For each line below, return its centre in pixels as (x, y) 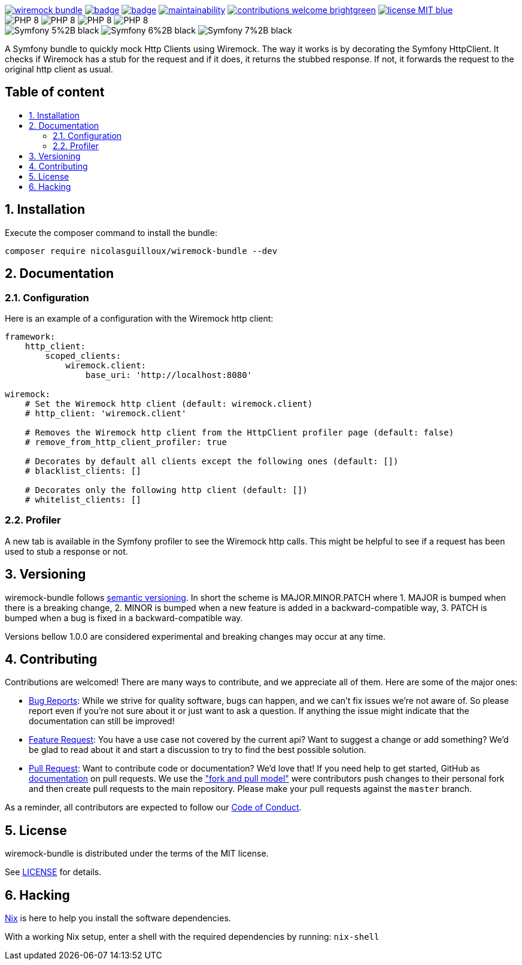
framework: (30, 336)
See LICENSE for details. (53, 872)
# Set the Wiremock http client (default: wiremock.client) (169, 403)
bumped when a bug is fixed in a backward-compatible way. (124, 618)
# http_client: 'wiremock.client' (106, 413)
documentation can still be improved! (102, 721)
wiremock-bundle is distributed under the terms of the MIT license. (137, 854)
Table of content (55, 92)
